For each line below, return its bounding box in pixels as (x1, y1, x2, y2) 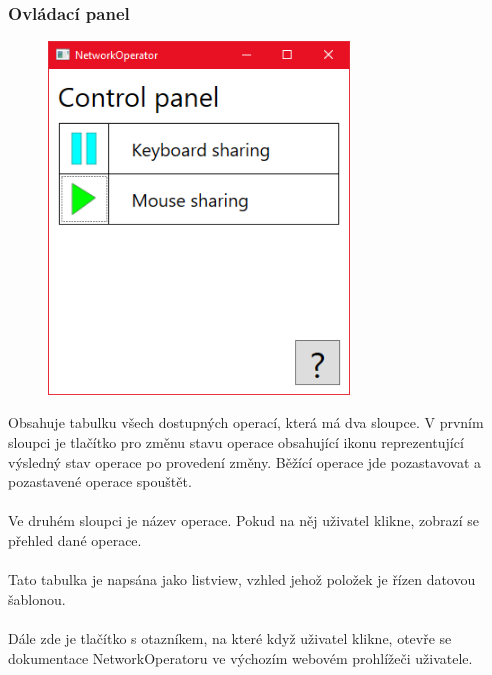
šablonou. (8, 588, 66, 609)
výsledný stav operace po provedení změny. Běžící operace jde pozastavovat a (8, 451, 481, 472)
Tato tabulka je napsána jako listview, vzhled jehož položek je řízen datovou (8, 569, 476, 590)
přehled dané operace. (8, 530, 142, 551)
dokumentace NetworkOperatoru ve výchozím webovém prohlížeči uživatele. (8, 647, 473, 668)
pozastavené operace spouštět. (8, 471, 192, 492)
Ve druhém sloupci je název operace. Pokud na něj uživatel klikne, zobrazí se (8, 510, 480, 531)
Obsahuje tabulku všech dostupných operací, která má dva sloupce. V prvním (8, 412, 484, 433)
